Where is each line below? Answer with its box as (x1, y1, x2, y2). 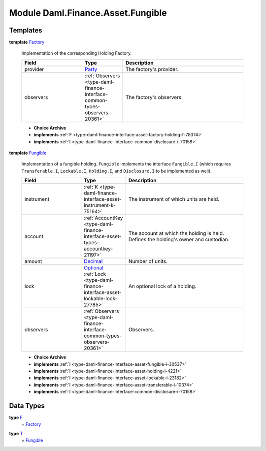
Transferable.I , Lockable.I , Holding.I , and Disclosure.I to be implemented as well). (21, 168, 212, 174)
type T (9, 430, 23, 436)
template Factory (9, 39, 45, 45)
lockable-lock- (84, 295, 118, 302)
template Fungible (9, 150, 47, 156)
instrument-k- (84, 202, 116, 209)
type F (9, 415, 23, 420)
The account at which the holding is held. (128, 230, 224, 237)
